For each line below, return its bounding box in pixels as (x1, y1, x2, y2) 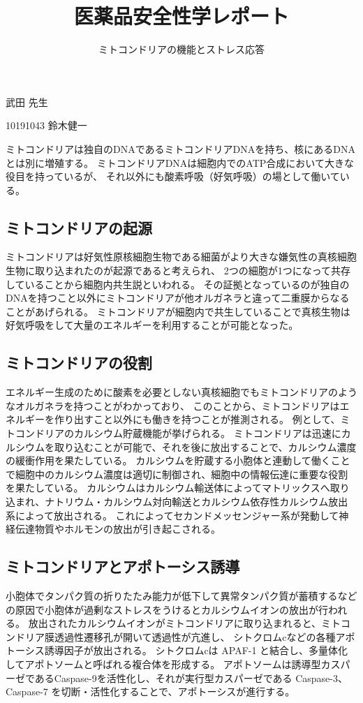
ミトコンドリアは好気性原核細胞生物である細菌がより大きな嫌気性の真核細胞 (6, 249, 357, 264)
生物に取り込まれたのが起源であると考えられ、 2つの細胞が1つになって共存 (6, 263, 350, 278)
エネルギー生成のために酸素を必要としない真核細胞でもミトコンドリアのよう (6, 385, 357, 399)
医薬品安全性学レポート (73, 1, 289, 30)
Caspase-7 (6, 684, 48, 699)
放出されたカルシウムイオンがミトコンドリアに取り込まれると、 (28, 616, 322, 630)
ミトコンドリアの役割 (6, 352, 152, 373)
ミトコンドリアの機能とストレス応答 (98, 42, 265, 57)
